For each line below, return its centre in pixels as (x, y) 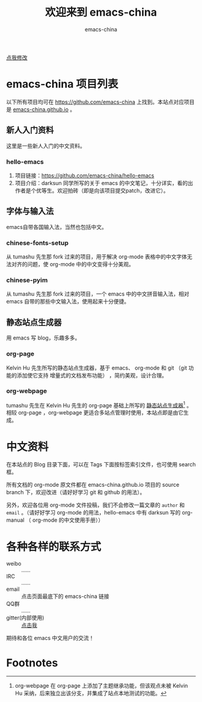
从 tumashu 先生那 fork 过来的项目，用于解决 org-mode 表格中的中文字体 (97, 257)
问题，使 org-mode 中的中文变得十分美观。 (80, 264)
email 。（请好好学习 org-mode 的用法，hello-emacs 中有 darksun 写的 (93, 513)
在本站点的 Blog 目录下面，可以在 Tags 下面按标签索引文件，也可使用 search (101, 465)
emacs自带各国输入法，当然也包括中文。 (57, 227)
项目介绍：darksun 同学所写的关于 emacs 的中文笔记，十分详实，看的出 (104, 183)
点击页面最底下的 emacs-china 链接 (65, 596)
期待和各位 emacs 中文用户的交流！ (50, 638)
